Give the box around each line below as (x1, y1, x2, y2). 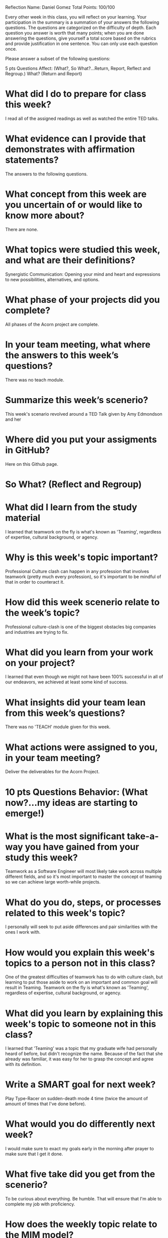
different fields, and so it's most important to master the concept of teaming (5, 873, 162, 879)
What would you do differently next (5, 1118, 155, 1130)
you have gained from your (25, 841, 139, 852)
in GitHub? (5, 444, 50, 456)
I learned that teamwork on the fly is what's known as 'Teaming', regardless (5, 528, 161, 535)
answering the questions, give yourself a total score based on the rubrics (5, 35, 156, 41)
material (5, 512, 41, 523)
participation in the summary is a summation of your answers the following (5, 20, 159, 25)
